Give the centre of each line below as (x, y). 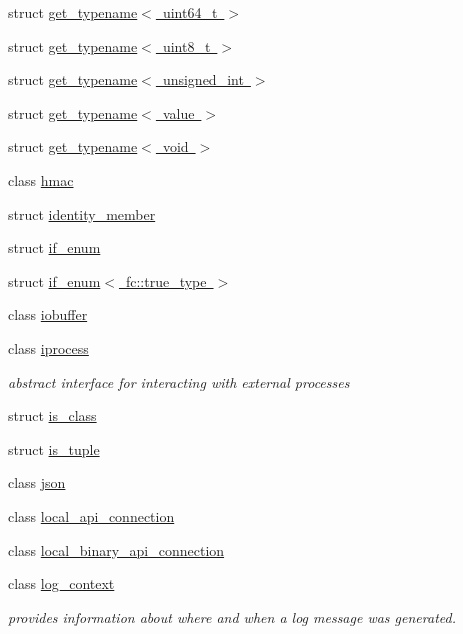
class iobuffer (48, 314)
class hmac (41, 179)
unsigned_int (203, 79)
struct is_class (52, 415)
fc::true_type (166, 280)
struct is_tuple (54, 448)
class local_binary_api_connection (116, 549)
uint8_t (186, 45)
